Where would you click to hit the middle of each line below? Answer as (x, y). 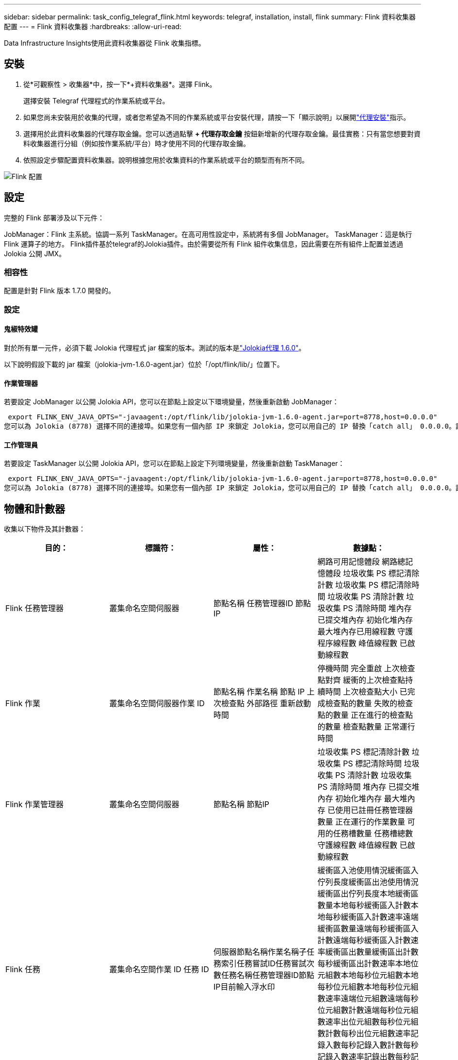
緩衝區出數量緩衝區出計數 (372, 952)
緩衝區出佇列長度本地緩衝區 (368, 894)
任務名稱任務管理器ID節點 (268, 975)
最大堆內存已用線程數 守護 (365, 632)
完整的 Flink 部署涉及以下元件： (54, 217)
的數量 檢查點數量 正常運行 (366, 727)
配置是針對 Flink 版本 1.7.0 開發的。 (59, 291)
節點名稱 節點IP (242, 804)
